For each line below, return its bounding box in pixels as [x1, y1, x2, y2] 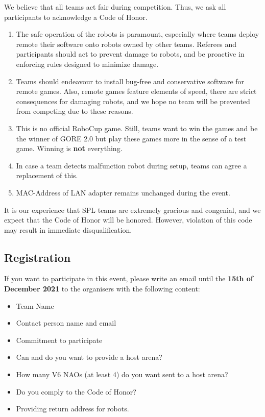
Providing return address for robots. [16, 403, 129, 414]
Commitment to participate [16, 334, 103, 345]
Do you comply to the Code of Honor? [16, 386, 136, 397]
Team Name [16, 300, 54, 311]
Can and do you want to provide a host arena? [16, 352, 162, 362]
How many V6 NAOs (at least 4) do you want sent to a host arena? [16, 369, 228, 380]
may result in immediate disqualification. [4, 224, 132, 235]
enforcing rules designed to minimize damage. [16, 58, 159, 69]
